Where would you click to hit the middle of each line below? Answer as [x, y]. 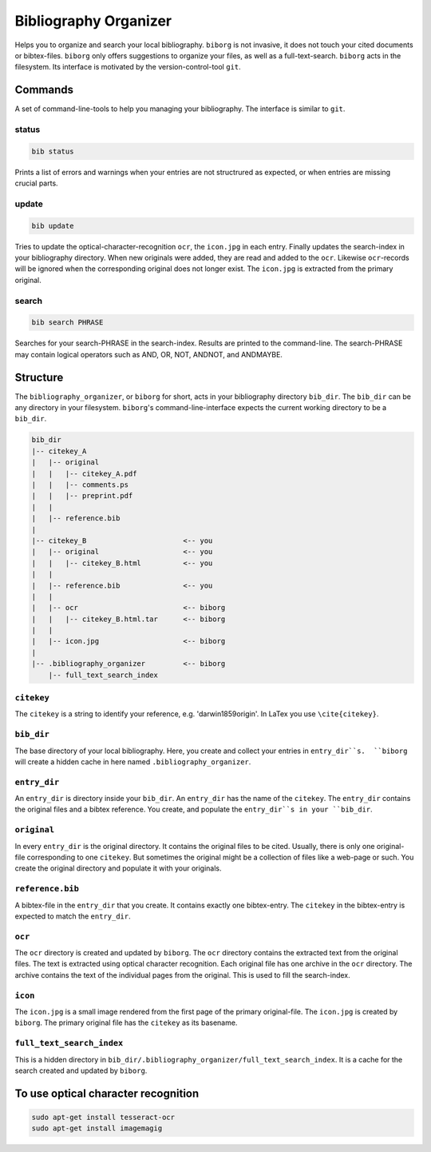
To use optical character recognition [107, 1093]
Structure [39, 377]
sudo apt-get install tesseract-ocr [103, 1117]
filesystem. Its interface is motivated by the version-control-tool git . [128, 67]
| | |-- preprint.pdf [82, 496]
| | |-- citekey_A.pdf [84, 473]
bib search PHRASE [67, 323]
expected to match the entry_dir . [73, 916]
